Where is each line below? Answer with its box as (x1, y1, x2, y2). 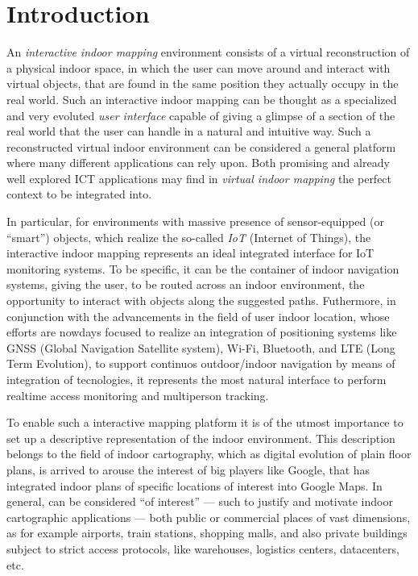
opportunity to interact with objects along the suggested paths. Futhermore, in (6, 292, 396, 309)
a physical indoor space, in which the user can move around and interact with (6, 59, 391, 76)
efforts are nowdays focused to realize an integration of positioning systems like (6, 323, 397, 340)
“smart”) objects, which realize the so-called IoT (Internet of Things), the (6, 228, 371, 245)
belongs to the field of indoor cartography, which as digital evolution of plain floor (6, 445, 412, 462)
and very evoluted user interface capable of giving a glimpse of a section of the (6, 106, 395, 123)
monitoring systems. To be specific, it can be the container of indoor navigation (6, 260, 399, 277)
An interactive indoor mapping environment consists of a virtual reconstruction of (6, 44, 410, 61)
